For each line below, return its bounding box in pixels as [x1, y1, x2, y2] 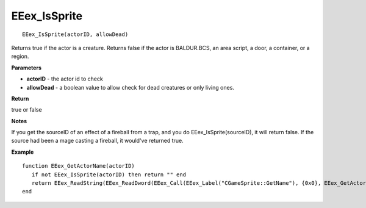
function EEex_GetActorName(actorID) [22, 162, 135, 170]
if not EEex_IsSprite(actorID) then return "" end [31, 171, 186, 178]
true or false [11, 106, 42, 113]
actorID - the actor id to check [26, 75, 103, 82]
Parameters [11, 64, 42, 71]
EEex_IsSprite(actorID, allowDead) [22, 30, 129, 38]
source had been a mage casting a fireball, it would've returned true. [11, 137, 184, 145]
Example [11, 148, 34, 156]
